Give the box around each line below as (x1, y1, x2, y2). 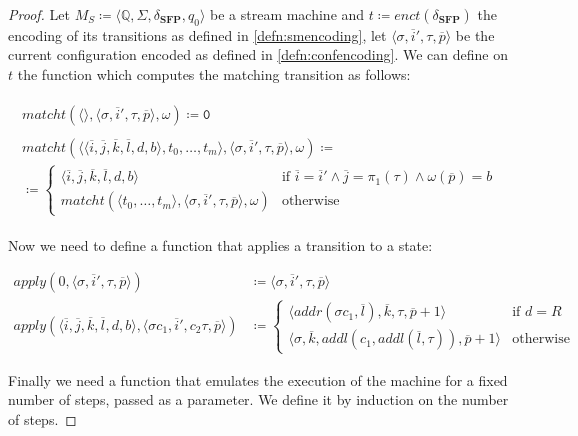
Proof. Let (8, 4, 70, 24)
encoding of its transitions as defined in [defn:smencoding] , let (8, 24, 387, 45)
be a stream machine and (210, 4, 365, 24)
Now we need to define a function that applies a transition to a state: (8, 234, 433, 255)
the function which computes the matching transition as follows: (17, 63, 411, 84)
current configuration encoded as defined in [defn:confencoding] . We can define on (8, 44, 509, 65)
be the (455, 24, 495, 45)
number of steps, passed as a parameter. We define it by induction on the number (8, 389, 509, 410)
